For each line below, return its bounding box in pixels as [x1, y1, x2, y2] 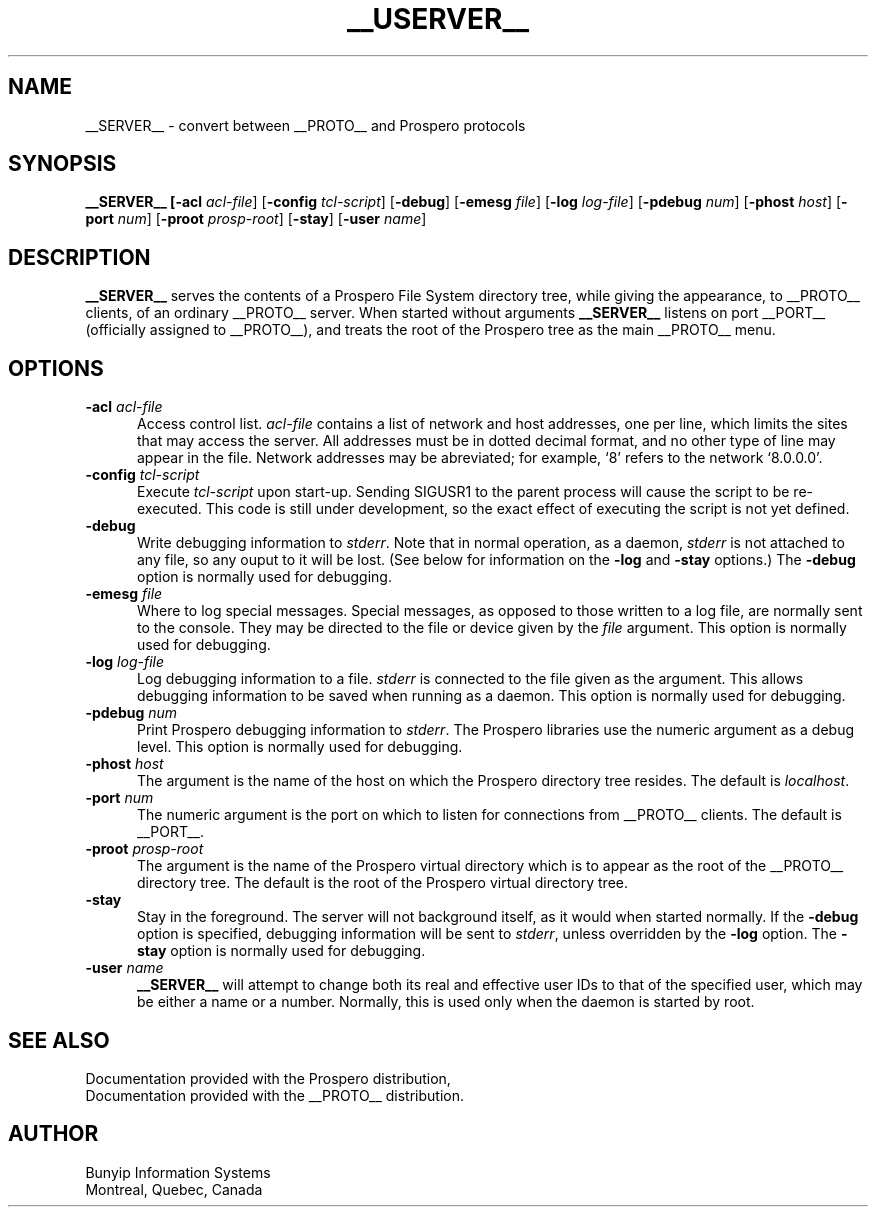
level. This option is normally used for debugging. [137, 738, 463, 756]
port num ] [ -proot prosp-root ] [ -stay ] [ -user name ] [85, 210, 427, 228]
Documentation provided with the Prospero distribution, [85, 1069, 451, 1087]
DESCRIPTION [8, 244, 151, 270]
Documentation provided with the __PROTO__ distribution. [85, 1086, 464, 1104]
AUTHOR [8, 1121, 99, 1147]
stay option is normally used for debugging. [137, 942, 426, 960]
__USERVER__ [346, 2, 530, 36]
